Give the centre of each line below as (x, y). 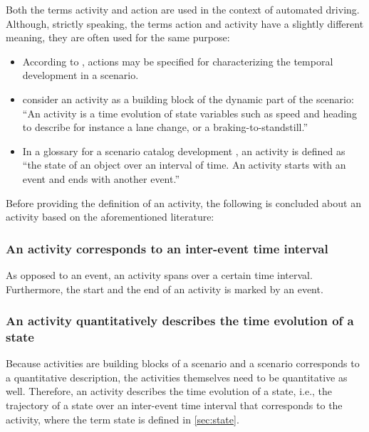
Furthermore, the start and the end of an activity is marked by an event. (165, 289)
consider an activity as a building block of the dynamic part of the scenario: (188, 99)
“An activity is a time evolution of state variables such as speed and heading (189, 113)
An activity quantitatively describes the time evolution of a (180, 321)
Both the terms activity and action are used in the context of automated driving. (183, 9)
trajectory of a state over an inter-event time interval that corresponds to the (174, 405)
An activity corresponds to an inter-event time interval (167, 248)
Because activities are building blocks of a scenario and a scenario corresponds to (183, 363)
